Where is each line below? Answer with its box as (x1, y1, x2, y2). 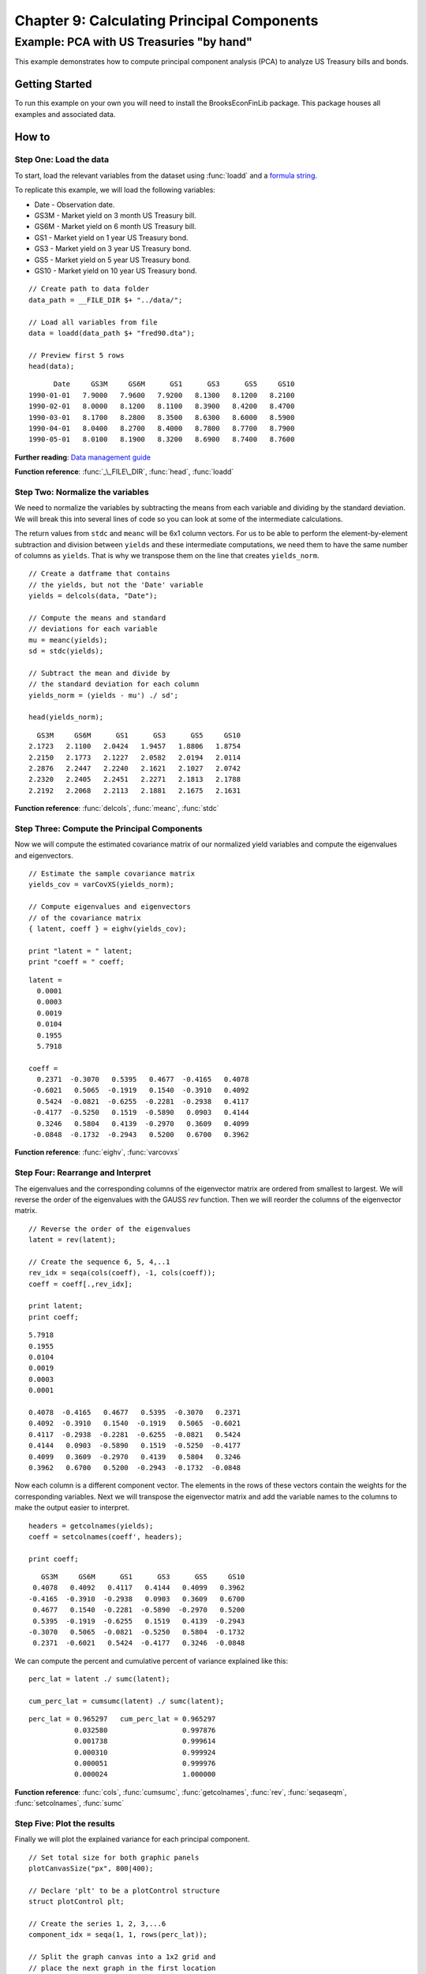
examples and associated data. (14, 109, 116, 118)
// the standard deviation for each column (28, 680, 200, 689)
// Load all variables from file (28, 317, 158, 327)
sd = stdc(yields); (28, 647, 104, 655)
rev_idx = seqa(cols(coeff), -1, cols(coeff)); (28, 1268, 216, 1278)
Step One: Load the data (14, 154, 110, 165)
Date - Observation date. (34, 200, 115, 209)
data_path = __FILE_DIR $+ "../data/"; (28, 295, 183, 304)
